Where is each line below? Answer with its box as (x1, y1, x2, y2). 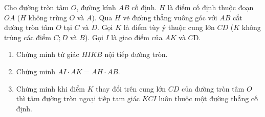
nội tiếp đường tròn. (104, 49, 168, 60)
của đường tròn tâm (182, 83, 245, 94)
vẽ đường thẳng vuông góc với (123, 12, 217, 22)
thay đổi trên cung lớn (96, 83, 166, 94)
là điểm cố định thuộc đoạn (167, 2, 254, 12)
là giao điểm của (111, 32, 163, 42)
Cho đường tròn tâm (4, 2, 69, 12)
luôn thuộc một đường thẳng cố (159, 93, 258, 104)
